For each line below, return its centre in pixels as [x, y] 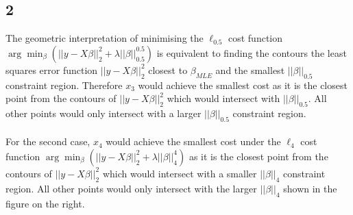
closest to [168, 69]
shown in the [310, 188]
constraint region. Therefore [64, 85]
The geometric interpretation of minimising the [105, 38]
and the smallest [250, 69]
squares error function [52, 69]
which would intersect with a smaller [180, 173]
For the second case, [48, 141]
